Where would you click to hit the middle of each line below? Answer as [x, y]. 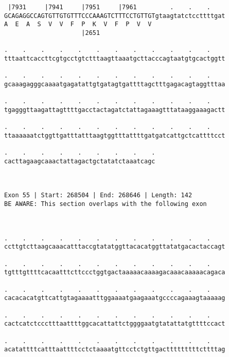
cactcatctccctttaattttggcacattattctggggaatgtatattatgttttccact [115, 324]
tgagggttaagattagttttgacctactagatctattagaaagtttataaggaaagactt [115, 110]
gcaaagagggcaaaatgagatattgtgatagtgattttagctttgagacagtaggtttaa [115, 84]
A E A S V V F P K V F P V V [78, 24]
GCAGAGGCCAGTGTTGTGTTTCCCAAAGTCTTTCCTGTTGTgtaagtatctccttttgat [115, 16]
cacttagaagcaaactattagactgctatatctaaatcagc [80, 161]
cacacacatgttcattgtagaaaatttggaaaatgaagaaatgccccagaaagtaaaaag [115, 298]
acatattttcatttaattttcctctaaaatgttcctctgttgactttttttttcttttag [115, 350]
